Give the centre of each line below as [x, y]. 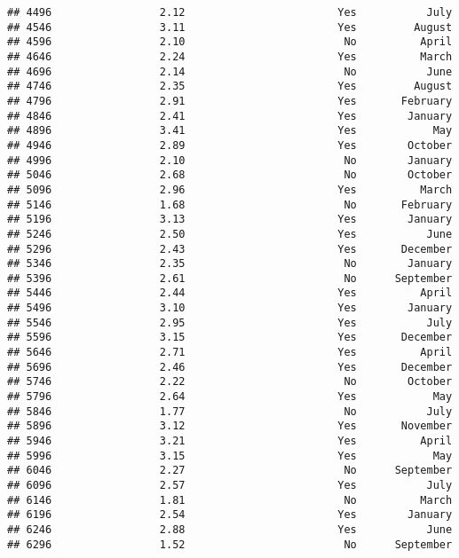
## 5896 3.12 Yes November [230, 426]
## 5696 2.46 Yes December [230, 367]
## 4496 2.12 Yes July [230, 12]
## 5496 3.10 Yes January [230, 308]
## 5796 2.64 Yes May [230, 397]
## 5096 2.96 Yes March [230, 189]
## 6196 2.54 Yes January [230, 515]
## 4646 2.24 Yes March [230, 56]
